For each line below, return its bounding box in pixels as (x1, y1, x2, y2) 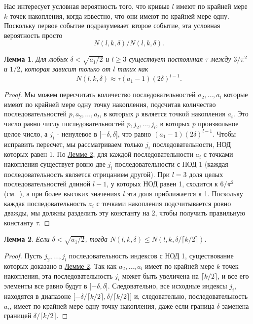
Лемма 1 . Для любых (4, 54, 68, 64)
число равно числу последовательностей (4, 118, 125, 129)
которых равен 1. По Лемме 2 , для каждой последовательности (4, 149, 193, 159)
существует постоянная (129, 54, 203, 64)
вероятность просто (4, 30, 63, 40)
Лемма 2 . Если (4, 234, 50, 244)
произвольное (198, 118, 239, 129)
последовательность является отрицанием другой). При (4, 169, 170, 179)
